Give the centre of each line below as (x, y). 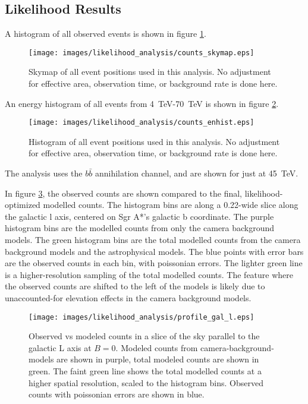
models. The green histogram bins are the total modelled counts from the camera (153, 240)
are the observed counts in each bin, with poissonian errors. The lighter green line (154, 263)
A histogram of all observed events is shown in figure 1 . (106, 34)
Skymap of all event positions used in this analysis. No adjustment (150, 72)
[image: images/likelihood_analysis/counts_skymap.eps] (142, 53)
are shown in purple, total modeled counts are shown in (158, 359)
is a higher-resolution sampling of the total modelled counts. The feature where (149, 274)
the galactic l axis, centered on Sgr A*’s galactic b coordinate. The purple (139, 216)
